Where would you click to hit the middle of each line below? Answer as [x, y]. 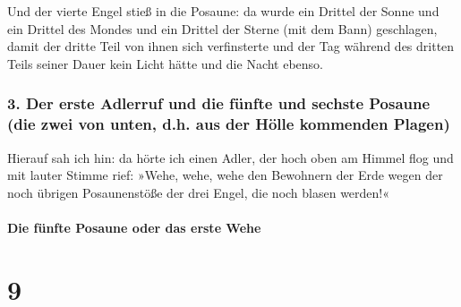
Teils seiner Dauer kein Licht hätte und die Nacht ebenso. [166, 63]
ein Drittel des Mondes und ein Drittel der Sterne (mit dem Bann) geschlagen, [222, 28]
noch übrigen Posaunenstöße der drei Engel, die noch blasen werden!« [199, 192]
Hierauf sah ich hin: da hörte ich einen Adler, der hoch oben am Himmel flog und [230, 157]
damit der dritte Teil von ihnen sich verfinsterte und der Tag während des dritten [231, 46]
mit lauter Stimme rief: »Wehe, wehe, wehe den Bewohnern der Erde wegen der [225, 175]
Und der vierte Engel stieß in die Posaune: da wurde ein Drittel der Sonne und [223, 11]
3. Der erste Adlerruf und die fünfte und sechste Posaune [219, 103]
